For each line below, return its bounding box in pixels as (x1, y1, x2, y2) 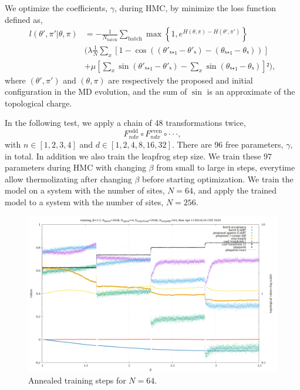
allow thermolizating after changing (5, 172, 132, 185)
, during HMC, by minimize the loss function (114, 2, 277, 14)
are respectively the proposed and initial (108, 74, 253, 86)
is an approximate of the (207, 85, 295, 98)
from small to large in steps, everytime (156, 161, 295, 174)
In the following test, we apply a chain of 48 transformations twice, (5, 116, 246, 129)
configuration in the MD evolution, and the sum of (5, 85, 187, 98)
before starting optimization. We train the (141, 172, 294, 185)
